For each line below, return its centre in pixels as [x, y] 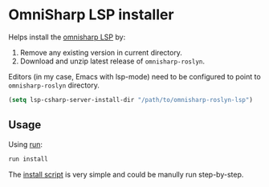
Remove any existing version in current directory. [101, 52]
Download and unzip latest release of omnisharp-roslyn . [112, 61]
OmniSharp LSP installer [91, 15]
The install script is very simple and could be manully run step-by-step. [126, 174]
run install [28, 159]
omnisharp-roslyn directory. [54, 85]
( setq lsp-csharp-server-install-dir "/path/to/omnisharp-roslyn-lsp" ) [130, 100]
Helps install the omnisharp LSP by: [67, 37]
